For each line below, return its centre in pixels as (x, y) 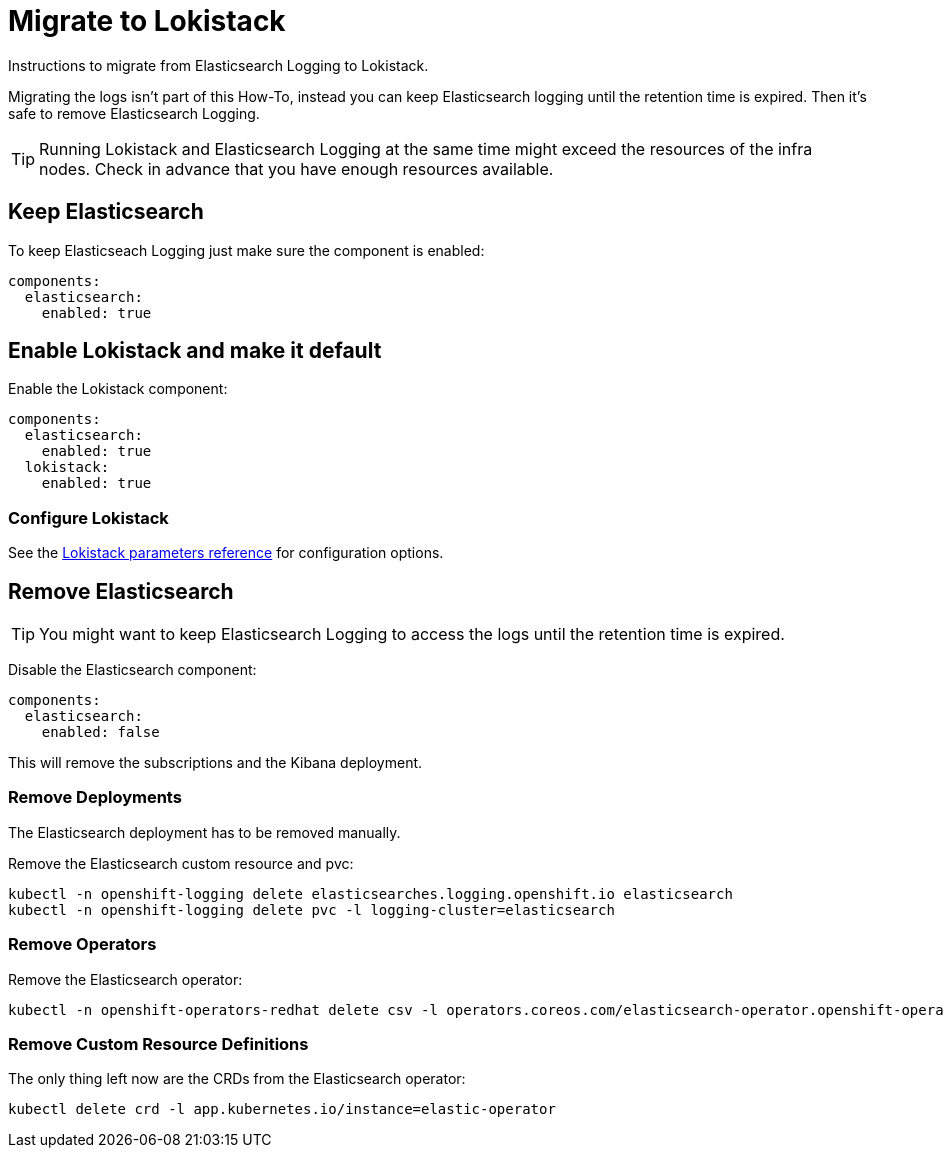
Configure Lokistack (88, 517)
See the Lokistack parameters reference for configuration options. (226, 553)
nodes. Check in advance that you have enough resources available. (296, 168)
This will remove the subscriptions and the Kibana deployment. (215, 763)
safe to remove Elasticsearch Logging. (134, 113)
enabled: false (100, 732)
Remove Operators (82, 944)
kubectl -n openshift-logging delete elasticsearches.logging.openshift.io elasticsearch (370, 893)
